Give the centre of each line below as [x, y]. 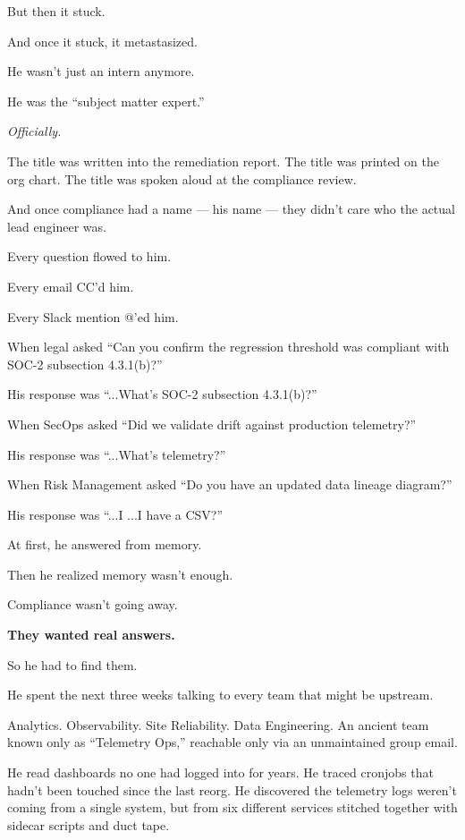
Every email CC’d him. [71, 286]
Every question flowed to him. [89, 256]
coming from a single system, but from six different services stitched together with [232, 807]
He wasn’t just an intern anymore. [101, 71]
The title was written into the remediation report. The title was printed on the [223, 161]
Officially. [34, 131]
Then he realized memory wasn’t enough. [120, 574]
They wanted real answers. [91, 635]
